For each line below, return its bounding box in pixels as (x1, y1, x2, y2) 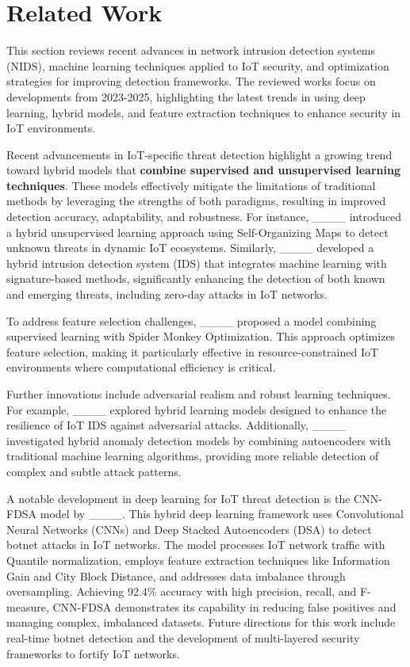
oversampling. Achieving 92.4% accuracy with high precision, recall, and (6, 583, 357, 600)
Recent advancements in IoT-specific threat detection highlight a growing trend (6, 146, 393, 162)
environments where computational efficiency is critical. (6, 359, 276, 375)
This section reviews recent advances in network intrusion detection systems (6, 42, 376, 59)
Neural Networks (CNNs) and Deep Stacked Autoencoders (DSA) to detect (6, 520, 372, 537)
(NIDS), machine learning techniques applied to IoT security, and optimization (6, 57, 389, 74)
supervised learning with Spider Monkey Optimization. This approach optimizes (6, 328, 396, 345)
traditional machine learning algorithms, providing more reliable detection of (6, 448, 379, 464)
